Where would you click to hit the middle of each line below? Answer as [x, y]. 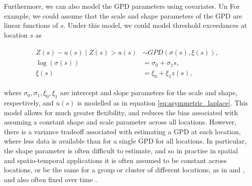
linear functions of [31, 25]
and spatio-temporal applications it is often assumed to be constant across [115, 160]
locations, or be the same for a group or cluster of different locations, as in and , [124, 170]
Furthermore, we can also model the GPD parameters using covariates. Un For [122, 6]
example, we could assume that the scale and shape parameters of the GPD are [123, 15]
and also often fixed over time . [51, 179]
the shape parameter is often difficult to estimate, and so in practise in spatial [121, 151]
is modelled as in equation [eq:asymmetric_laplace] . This [163, 103]
